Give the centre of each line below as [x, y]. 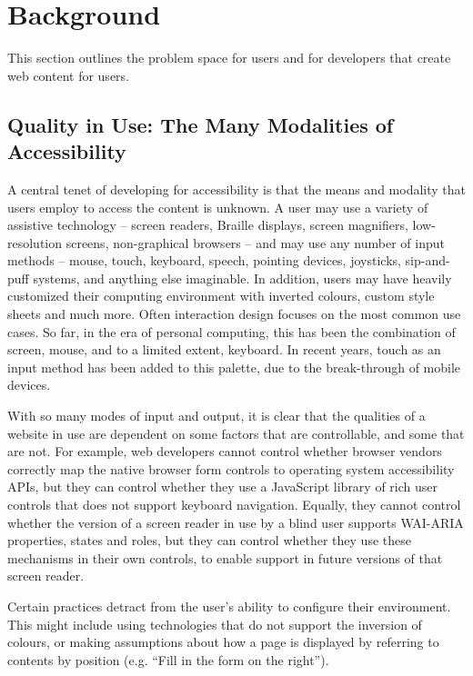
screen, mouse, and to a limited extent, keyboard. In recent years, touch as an [224, 349]
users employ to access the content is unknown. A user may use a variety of [218, 207]
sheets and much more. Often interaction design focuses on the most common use [234, 314]
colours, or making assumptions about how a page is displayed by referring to [223, 642]
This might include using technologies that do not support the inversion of [215, 624]
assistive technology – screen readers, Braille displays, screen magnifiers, [208, 225]
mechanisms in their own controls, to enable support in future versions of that [225, 557]
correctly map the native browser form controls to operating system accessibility [231, 468]
